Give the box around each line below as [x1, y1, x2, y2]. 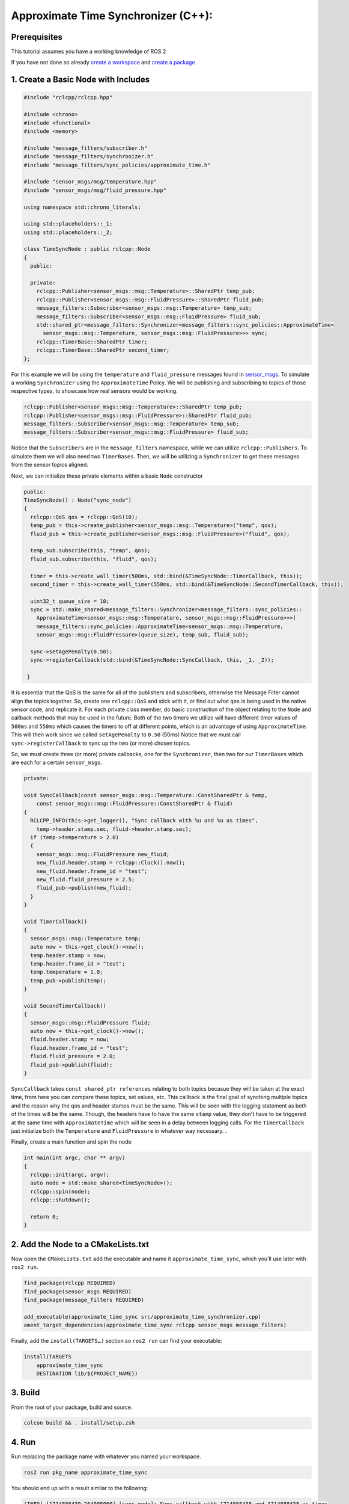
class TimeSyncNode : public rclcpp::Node [23, 245, 151, 253]
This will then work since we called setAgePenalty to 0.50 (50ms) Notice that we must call [11, 731, 241, 738]
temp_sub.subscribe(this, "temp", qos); [30, 547, 151, 554]
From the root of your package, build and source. [11, 1404, 133, 1411]
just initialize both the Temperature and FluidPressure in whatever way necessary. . [11, 1127, 227, 1134]
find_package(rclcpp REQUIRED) [23, 1280, 117, 1287]
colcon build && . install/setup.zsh [23, 1420, 135, 1426]
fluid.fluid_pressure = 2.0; [30, 1053, 117, 1060]
